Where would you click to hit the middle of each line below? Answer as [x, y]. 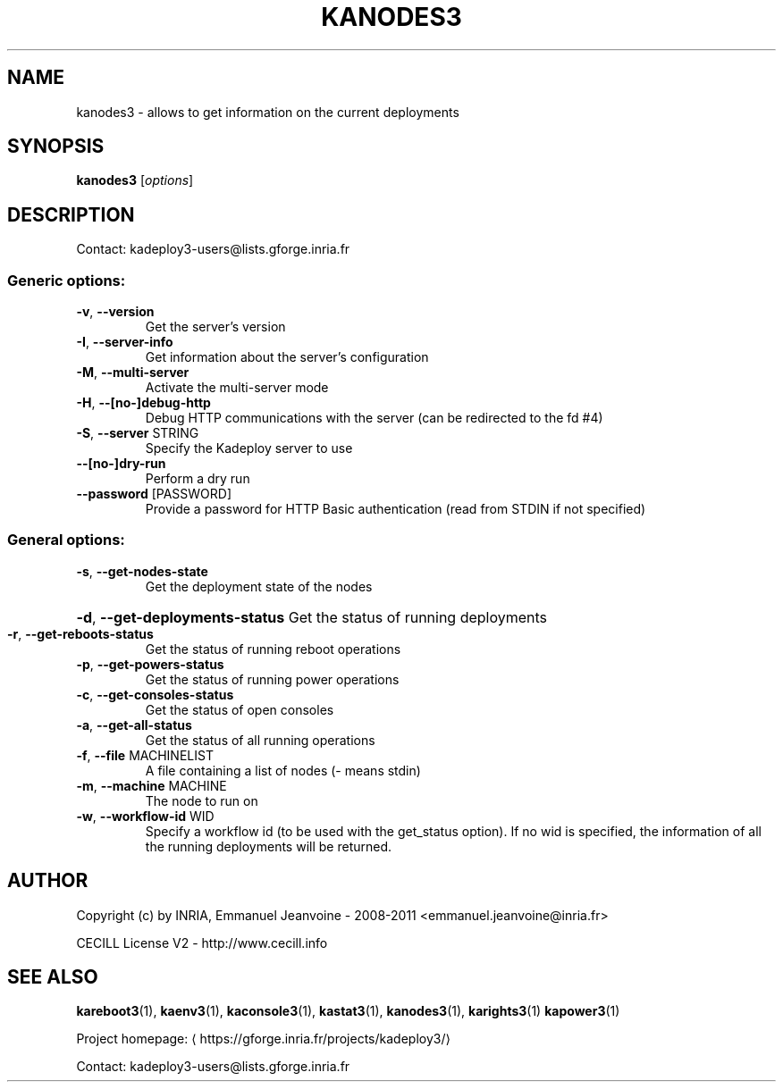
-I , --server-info [125, 342]
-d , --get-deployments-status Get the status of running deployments [312, 617]
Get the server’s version [215, 327]
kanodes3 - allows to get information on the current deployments [268, 112]
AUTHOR [48, 881]
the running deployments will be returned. [269, 846]
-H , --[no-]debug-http [143, 403]
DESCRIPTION [71, 214]
